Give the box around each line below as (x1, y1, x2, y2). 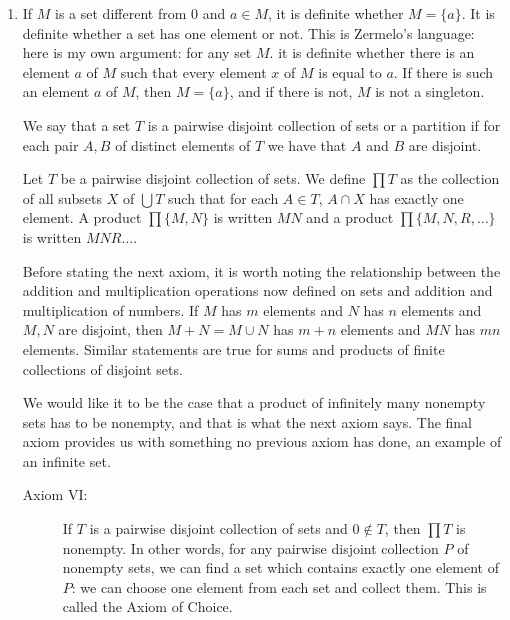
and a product (306, 207, 394, 228)
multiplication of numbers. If (22, 299, 199, 320)
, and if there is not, (229, 81, 353, 102)
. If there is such (393, 61, 494, 82)
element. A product (22, 207, 142, 228)
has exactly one (369, 187, 464, 208)
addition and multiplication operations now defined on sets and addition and (22, 280, 493, 301)
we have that (267, 134, 347, 155)
